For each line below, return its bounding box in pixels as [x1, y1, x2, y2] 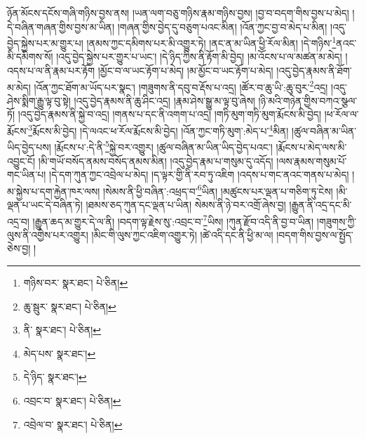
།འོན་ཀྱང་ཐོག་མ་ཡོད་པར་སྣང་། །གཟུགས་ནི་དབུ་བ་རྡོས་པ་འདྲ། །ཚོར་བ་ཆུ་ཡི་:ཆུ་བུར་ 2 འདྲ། [34, 77, 328, 94]
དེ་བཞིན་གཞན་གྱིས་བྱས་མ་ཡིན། [7, 19, 115, 34]
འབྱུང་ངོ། [7, 153, 35, 168]
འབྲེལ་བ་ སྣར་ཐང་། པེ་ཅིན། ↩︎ [23, 417, 123, 431]
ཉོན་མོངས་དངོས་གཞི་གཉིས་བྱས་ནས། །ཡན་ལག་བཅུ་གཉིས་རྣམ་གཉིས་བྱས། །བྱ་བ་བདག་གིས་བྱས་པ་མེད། [7, 6, 349, 20]
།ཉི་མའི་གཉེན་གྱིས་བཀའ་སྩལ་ [258, 93, 358, 107]
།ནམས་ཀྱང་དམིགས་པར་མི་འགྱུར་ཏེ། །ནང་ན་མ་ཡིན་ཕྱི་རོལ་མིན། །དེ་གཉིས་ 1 [86, 34, 337, 50]
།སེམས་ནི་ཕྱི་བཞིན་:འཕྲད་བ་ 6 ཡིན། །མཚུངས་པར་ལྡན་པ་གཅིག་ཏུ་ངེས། [103, 181, 333, 198]
